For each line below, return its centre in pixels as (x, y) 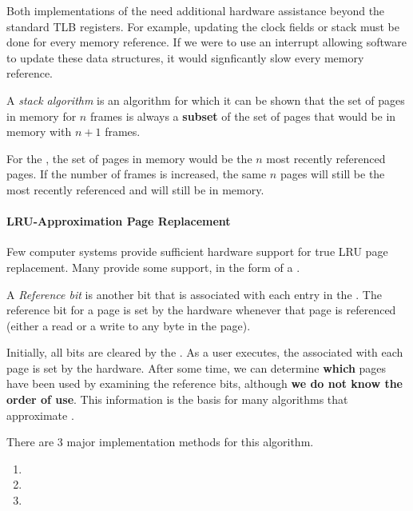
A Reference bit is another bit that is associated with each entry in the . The (194, 294)
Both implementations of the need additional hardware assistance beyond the (196, 10)
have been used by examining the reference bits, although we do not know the (205, 383)
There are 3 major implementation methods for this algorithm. (160, 442)
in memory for (42, 116)
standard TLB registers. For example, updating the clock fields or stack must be (203, 26)
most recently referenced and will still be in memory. (135, 189)
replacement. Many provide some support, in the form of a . (153, 267)
